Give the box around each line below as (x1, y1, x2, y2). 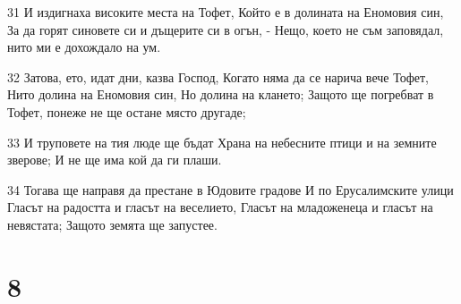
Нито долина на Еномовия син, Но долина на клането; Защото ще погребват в (7, 85, 434, 104)
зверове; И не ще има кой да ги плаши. (7, 150, 222, 169)
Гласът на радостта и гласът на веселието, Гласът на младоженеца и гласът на (7, 198, 433, 216)
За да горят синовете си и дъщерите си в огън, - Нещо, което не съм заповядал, (7, 20, 444, 38)
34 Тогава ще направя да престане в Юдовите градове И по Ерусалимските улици (7, 180, 454, 198)
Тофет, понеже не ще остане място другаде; (7, 102, 246, 121)
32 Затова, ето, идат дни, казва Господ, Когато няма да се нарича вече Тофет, (7, 67, 429, 86)
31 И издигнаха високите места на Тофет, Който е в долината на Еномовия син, (7, 3, 444, 21)
